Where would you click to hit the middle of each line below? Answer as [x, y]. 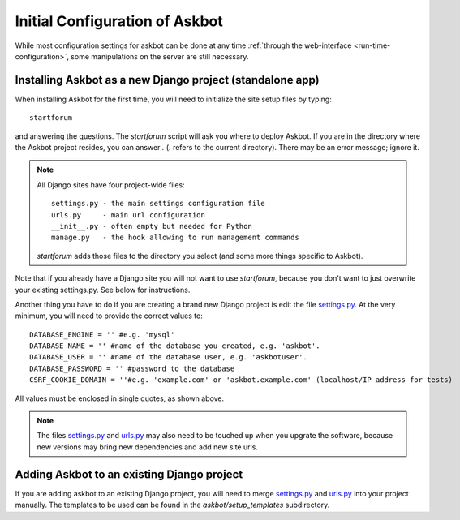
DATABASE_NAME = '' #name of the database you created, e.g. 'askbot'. [175, 346]
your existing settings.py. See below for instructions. [103, 290]
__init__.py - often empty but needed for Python [152, 226]
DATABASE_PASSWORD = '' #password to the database [132, 368]
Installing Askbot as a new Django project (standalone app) [167, 80]
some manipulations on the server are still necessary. [159, 56]
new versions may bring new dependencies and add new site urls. [148, 447]
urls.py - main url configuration [129, 215]
